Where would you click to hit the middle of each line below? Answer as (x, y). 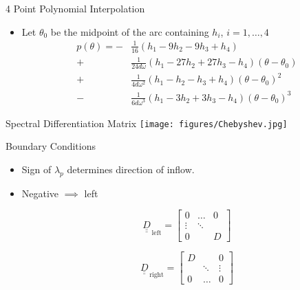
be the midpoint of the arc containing (130, 31)
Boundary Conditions (51, 146)
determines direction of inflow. (131, 169)
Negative (40, 193)
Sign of (36, 169)
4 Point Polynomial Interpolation (75, 8)
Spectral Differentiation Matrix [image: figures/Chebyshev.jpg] (147, 123)
